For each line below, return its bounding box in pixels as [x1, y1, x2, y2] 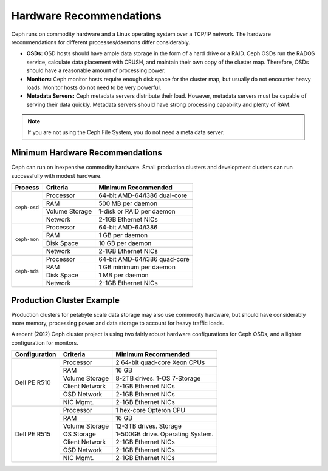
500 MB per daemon [98, 199, 158, 208]
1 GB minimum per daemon [98, 263, 176, 271]
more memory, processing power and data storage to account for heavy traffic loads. [11, 319, 225, 327]
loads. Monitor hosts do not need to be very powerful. [26, 84, 162, 91]
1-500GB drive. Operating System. [115, 430, 214, 438]
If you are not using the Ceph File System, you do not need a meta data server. [27, 129, 225, 136]
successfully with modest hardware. [11, 172, 102, 179]
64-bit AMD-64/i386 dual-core [98, 191, 188, 200]
